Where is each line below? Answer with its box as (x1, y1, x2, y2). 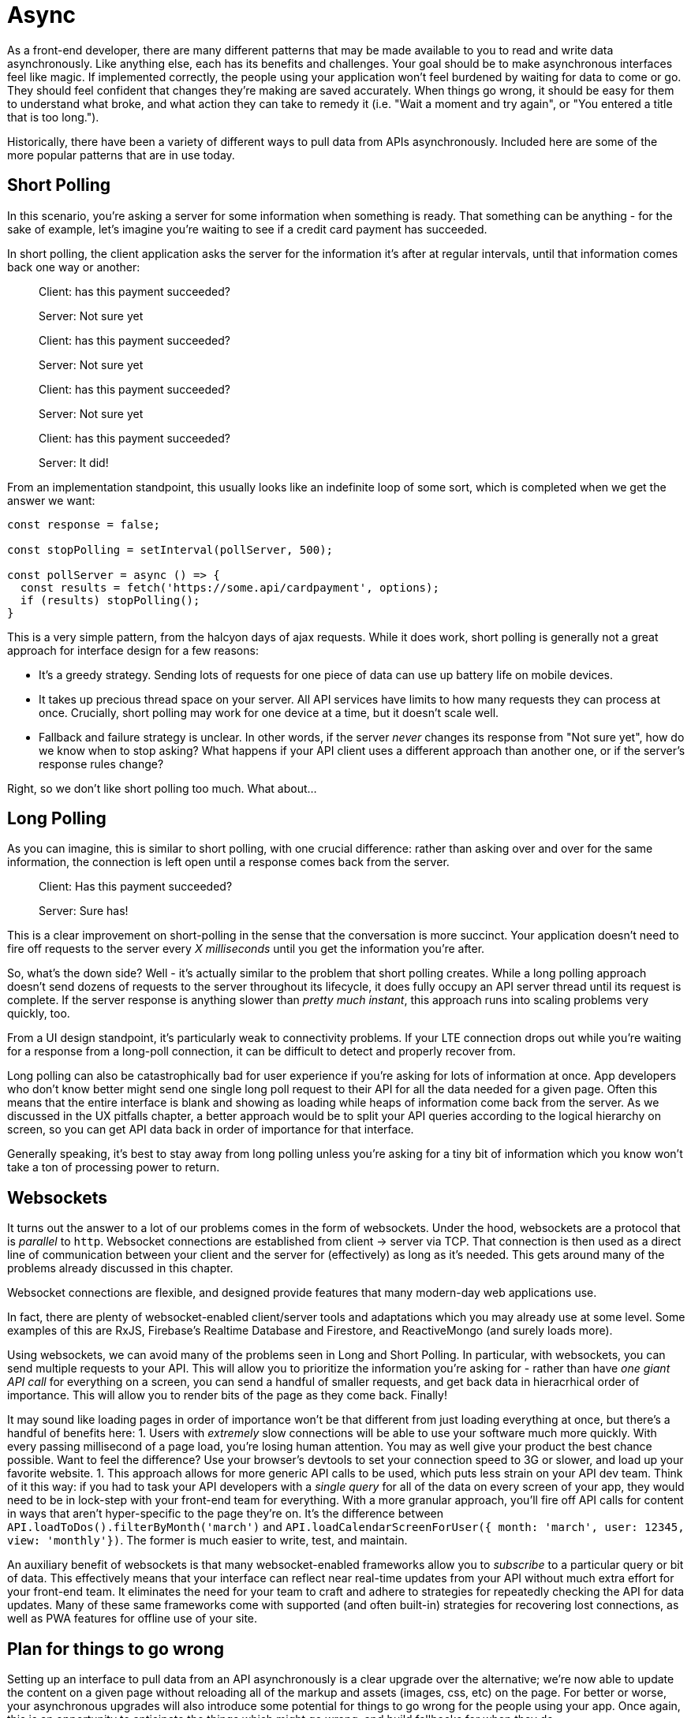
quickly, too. (7, 1007, 70, 1021)
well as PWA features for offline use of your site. (7, 1612, 258, 1626)
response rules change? (39, 756, 164, 771)
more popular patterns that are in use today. (7, 148, 235, 162)
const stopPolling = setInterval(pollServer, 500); (7, 543, 334, 556)
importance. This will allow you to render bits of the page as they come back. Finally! (7, 1388, 447, 1402)
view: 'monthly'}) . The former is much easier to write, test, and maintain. (7, 1533, 408, 1548)
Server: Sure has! (39, 904, 129, 918)
